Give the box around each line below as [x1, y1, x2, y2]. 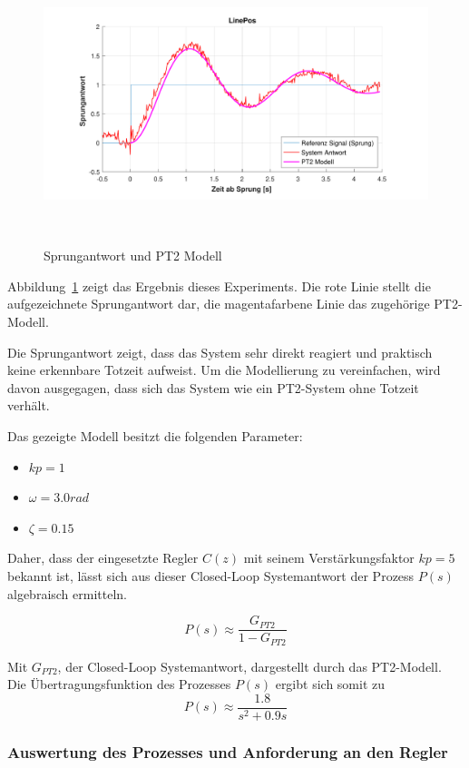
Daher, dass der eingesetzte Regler [7, 548, 199, 567]
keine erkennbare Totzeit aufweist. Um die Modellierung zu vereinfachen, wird [7, 360, 441, 379]
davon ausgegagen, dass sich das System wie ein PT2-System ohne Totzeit [7, 378, 419, 397]
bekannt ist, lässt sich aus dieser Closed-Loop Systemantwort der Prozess [7, 566, 415, 585]
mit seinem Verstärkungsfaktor [243, 548, 415, 567]
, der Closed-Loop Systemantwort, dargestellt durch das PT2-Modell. [57, 656, 442, 675]
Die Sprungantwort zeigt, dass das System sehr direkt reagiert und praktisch [7, 342, 433, 361]
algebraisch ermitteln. [7, 584, 127, 603]
